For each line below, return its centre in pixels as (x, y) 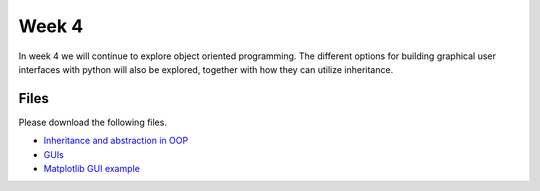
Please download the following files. (92, 122)
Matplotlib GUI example (91, 169)
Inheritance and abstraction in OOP (116, 141)
